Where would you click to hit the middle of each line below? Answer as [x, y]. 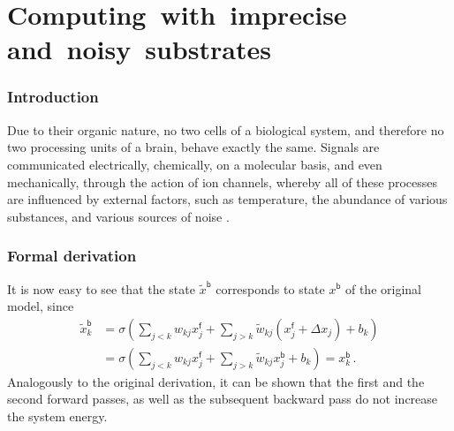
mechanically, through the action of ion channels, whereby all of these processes [222, 181]
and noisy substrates [139, 49]
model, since [41, 306]
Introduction [53, 97]
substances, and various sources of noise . [118, 216]
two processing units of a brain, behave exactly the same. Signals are [193, 147]
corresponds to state [270, 288]
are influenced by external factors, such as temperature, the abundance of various [227, 199]
